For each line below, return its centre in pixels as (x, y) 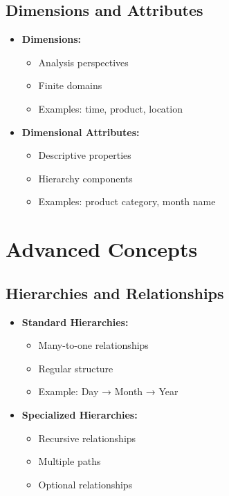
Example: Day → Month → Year (108, 391)
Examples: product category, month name (127, 201)
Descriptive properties (85, 155)
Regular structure (76, 368)
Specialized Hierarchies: (80, 414)
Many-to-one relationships (93, 345)
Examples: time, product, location (110, 108)
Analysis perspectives (83, 62)
